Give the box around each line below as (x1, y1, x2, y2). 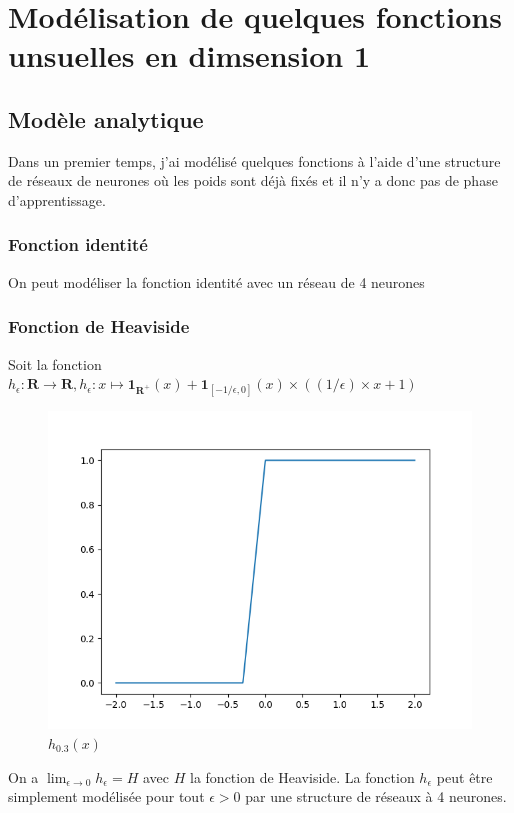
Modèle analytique (8, 103, 204, 134)
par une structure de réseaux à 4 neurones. (245, 786, 507, 807)
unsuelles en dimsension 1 (8, 35, 371, 76)
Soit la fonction (8, 353, 102, 374)
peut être (436, 766, 493, 787)
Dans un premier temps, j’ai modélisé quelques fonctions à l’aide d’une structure (8, 150, 501, 171)
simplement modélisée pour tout (8, 786, 205, 807)
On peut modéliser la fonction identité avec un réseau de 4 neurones (8, 271, 425, 292)
